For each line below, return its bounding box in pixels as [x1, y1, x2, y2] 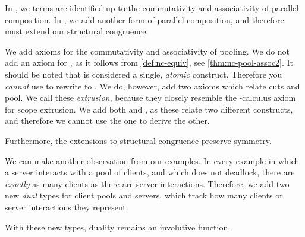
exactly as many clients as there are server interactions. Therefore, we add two [5, 177, 290, 190]
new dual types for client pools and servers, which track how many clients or [5, 189, 283, 201]
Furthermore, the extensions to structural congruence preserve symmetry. [5, 134, 272, 146]
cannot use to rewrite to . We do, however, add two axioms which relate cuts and [5, 79, 300, 92]
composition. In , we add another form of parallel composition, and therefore [5, 13, 284, 25]
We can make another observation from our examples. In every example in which [5, 154, 300, 166]
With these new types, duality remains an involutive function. [5, 220, 231, 233]
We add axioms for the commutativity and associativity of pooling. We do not [5, 44, 290, 57]
